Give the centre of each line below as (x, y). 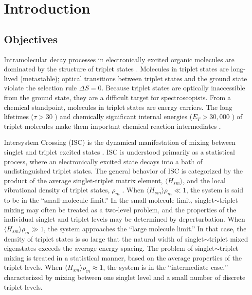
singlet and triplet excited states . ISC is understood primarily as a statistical (119, 151)
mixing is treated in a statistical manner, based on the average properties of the (123, 257)
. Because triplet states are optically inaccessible (173, 88)
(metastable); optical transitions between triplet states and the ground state (134, 78)
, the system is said (215, 190)
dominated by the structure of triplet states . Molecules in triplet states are (116, 69)
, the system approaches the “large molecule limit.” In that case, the (145, 228)
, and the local (204, 180)
